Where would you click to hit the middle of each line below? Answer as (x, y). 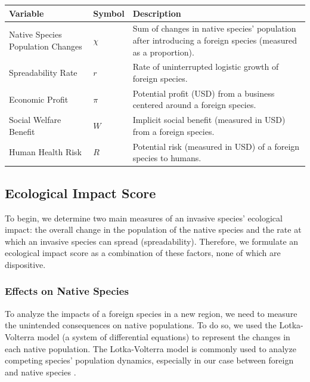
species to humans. (167, 158)
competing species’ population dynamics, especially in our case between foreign (149, 360)
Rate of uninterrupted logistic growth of (206, 67)
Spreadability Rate (43, 73)
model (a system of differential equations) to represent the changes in (164, 336)
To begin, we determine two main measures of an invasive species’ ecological (144, 218)
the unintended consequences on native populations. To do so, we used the (141, 325)
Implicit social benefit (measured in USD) (209, 120)
